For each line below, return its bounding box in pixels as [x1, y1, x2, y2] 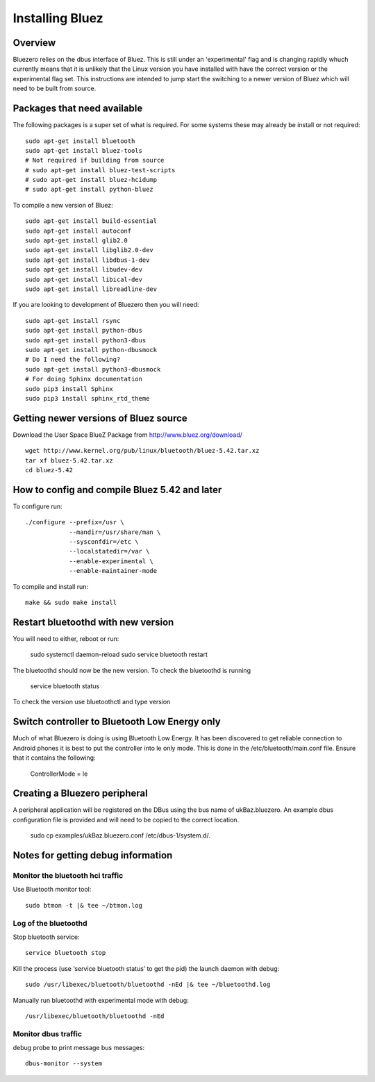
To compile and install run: [12, 582, 89, 590]
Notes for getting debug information [12, 849, 173, 861]
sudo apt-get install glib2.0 [25, 237, 128, 244]
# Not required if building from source [25, 156, 165, 165]
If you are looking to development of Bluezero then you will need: [12, 301, 199, 309]
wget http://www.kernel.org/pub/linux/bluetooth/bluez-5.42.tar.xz [25, 447, 260, 455]
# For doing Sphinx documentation [25, 375, 142, 383]
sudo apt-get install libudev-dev [25, 266, 142, 274]
